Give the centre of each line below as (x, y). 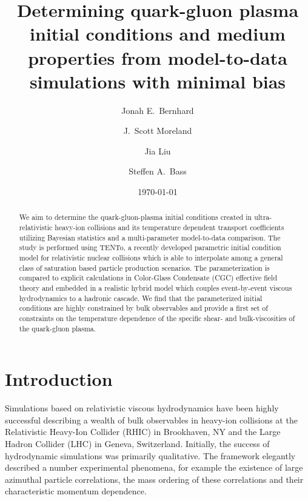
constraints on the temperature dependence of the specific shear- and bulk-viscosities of (157, 318)
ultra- (263, 217)
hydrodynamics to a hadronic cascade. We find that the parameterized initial (141, 298)
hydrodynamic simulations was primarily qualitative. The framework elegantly (150, 455)
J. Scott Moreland (158, 131)
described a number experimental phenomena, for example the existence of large (154, 467)
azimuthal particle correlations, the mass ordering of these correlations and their (154, 479)
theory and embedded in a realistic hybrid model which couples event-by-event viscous (156, 288)
